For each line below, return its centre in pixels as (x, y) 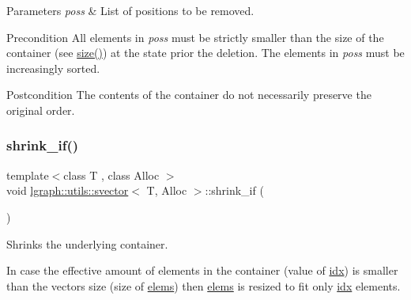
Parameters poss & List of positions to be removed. (130, 10)
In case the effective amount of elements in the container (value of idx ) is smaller (202, 270)
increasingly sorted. (53, 68)
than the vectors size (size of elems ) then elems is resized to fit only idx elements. (204, 285)
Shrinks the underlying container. (87, 243)
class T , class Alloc (111, 175)
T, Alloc (167, 190)
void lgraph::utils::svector (68, 190)
